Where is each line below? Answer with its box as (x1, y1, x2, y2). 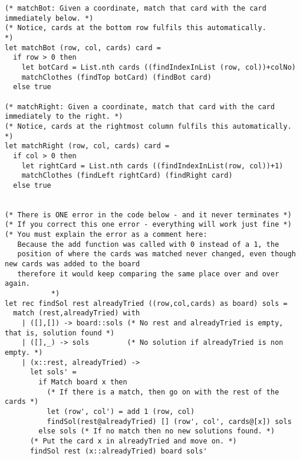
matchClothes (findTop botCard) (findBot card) (21, 73, 212, 81)
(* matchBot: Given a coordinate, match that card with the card (5, 4, 266, 12)
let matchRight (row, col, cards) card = (5, 142, 170, 151)
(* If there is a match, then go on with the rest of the (47, 387, 279, 396)
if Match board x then (38, 377, 127, 386)
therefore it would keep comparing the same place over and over (17, 269, 279, 278)
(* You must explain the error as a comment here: (5, 230, 207, 239)
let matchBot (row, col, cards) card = (5, 43, 161, 52)
